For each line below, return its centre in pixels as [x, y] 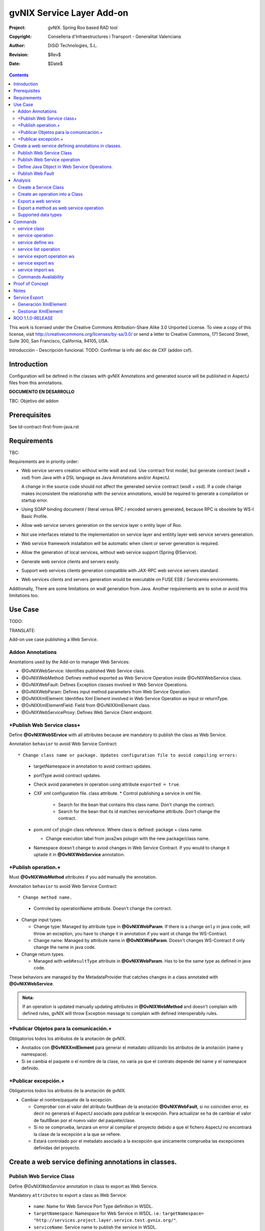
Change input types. [42, 920]
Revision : [19, 55]
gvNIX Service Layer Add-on [69, 13]
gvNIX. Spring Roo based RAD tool [83, 28]
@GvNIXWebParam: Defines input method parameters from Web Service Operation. [106, 691]
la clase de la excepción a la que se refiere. [77, 1134]
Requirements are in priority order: [44, 462]
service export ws [36, 263]
